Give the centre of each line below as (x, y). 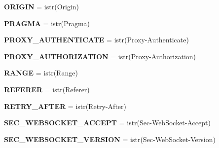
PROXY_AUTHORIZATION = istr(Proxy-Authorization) (100, 56)
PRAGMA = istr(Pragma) (47, 23)
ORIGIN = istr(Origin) (42, 6)
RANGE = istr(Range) (41, 73)
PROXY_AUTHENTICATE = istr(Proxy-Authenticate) (96, 40)
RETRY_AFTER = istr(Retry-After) (65, 106)
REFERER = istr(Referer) (47, 89)
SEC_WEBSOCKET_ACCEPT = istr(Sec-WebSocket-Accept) (107, 123)
